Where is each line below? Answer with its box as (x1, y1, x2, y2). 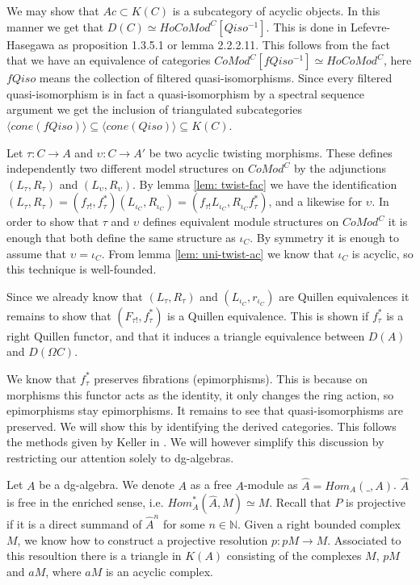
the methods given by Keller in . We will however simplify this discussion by (6, 433, 384, 450)
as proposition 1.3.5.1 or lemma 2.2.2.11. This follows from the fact (58, 36, 390, 52)
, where (45, 562, 82, 579)
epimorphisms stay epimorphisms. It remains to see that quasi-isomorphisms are (6, 402, 403, 419)
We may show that (6, 2, 99, 19)
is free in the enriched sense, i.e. (6, 494, 164, 511)
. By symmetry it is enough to (250, 228, 399, 245)
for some (162, 516, 205, 532)
